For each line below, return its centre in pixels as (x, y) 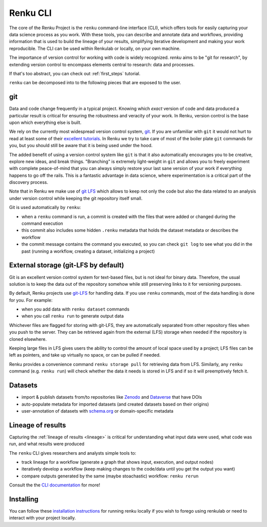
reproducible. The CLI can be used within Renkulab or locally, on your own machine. (95, 48)
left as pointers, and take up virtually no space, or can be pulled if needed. (85, 355)
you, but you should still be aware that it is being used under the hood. (81, 146)
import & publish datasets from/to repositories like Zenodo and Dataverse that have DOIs (112, 397)
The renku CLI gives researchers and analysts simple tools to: (73, 453)
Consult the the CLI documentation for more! (55, 485)
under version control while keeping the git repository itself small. (76, 198)
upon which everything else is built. (45, 122)
